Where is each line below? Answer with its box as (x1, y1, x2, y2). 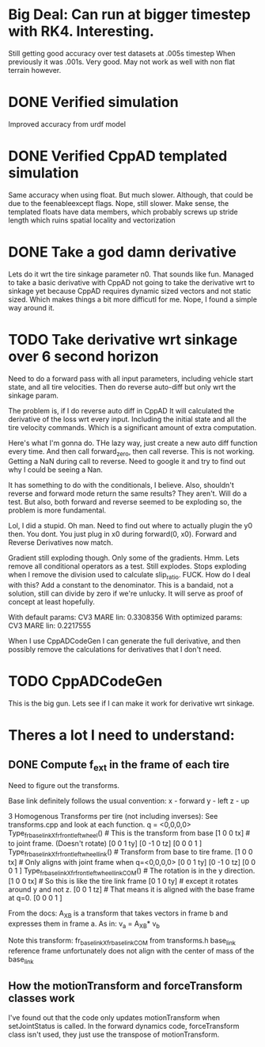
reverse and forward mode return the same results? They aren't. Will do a (8, 489, 248, 498)
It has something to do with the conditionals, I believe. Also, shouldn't (8, 481, 235, 490)
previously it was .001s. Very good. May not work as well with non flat (8, 57, 236, 67)
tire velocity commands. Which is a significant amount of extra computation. (8, 422, 257, 432)
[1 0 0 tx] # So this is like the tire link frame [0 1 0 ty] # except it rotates (8, 876, 239, 885)
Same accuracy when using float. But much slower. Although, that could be (8, 190, 254, 200)
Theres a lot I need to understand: (8, 726, 235, 744)
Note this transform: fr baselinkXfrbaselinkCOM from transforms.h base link (8, 936, 236, 947)
